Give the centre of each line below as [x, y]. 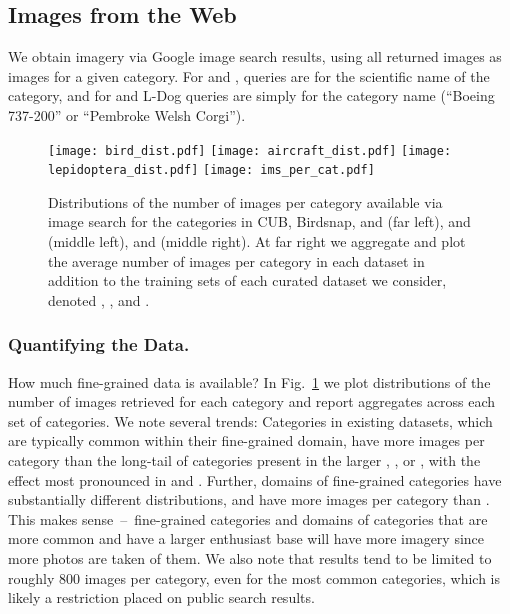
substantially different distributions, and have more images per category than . [249, 499]
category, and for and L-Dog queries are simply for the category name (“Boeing [251, 95]
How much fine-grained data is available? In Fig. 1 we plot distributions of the [249, 381]
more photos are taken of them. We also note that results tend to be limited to [250, 558]
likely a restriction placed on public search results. [161, 597]
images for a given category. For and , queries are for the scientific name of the [249, 75]
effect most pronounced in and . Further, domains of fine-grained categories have [255, 479]
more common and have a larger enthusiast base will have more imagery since [246, 538]
